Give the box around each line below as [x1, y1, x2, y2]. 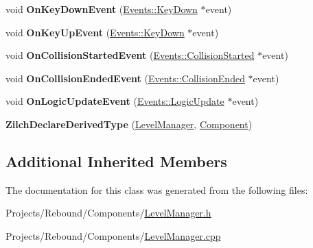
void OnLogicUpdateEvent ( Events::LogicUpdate [5, 94, 224, 108]
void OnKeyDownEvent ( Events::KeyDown [5, 2, 198, 16]
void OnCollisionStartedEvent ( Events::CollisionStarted [5, 48, 255, 62]
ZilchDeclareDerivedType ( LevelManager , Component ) [5, 116, 253, 131]
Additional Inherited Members [5, 150, 227, 171]
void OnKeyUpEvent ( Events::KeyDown [5, 25, 185, 39]
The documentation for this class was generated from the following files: [5, 182, 308, 197]
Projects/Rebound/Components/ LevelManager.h [5, 206, 211, 220]
